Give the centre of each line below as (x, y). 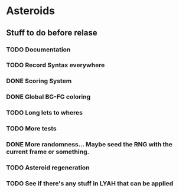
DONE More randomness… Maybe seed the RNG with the (89, 145)
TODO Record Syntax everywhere (56, 65)
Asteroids (30, 11)
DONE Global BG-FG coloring (48, 97)
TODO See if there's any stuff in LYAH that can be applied (90, 183)
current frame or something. (48, 152)
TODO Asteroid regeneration (48, 168)
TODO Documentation (38, 50)
